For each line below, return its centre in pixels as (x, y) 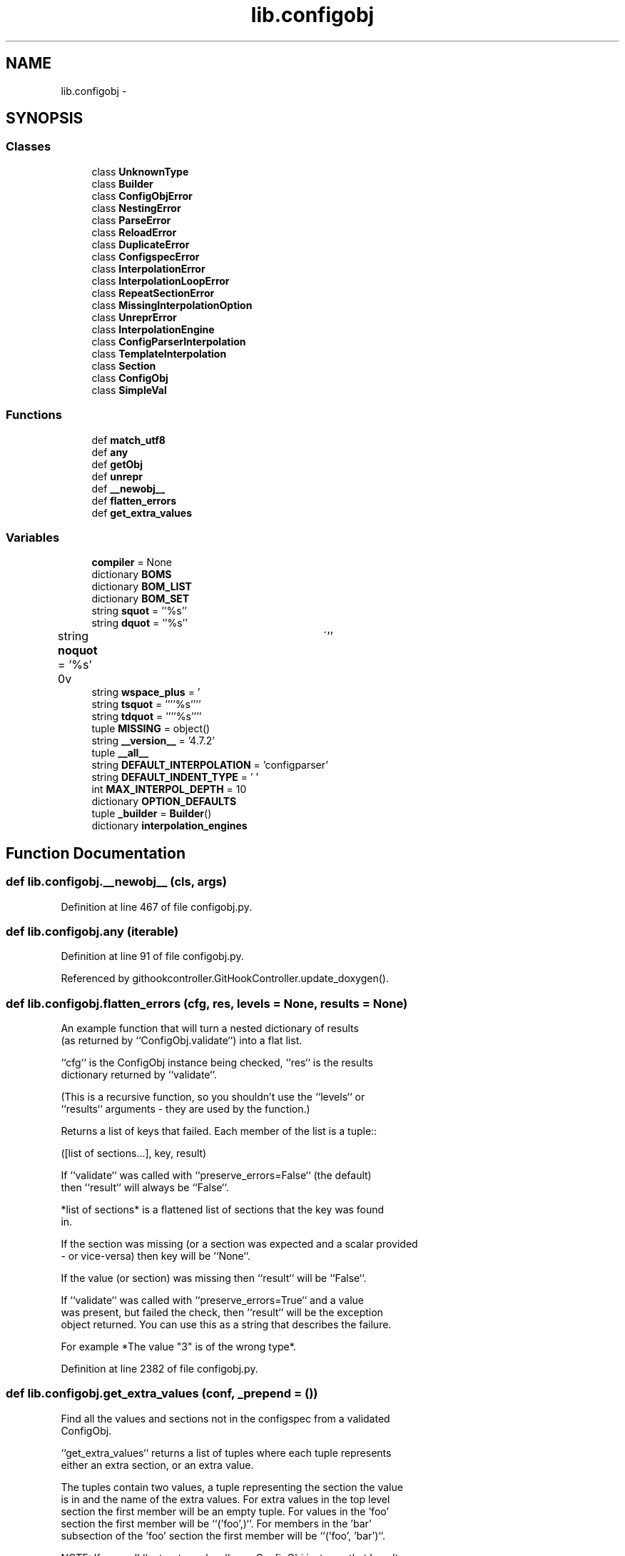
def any (110, 452)
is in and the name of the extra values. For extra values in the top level (225, 1499)
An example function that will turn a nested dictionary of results (210, 1029)
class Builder (122, 183)
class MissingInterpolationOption (172, 305)
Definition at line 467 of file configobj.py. (156, 906)
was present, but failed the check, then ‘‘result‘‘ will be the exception (222, 1313)
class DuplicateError (141, 244)
